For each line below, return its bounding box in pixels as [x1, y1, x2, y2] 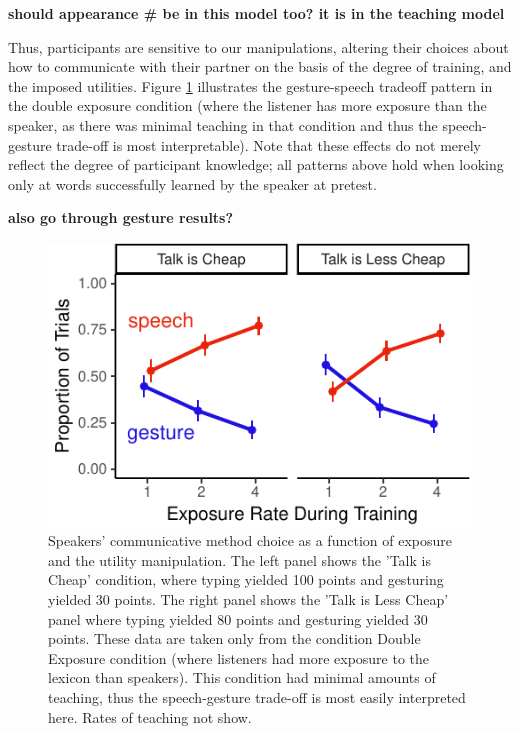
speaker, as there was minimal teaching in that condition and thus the [8, 114, 438, 135]
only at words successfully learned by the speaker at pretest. [8, 173, 377, 194]
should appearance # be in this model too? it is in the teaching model [8, 3, 505, 23]
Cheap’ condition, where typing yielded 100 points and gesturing [48, 569, 444, 590]
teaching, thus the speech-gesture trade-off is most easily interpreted [48, 687, 466, 708]
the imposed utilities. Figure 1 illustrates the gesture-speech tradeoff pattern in [8, 75, 493, 96]
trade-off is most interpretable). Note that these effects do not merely [56, 134, 482, 155]
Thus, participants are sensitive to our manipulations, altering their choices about [8, 36, 509, 57]
